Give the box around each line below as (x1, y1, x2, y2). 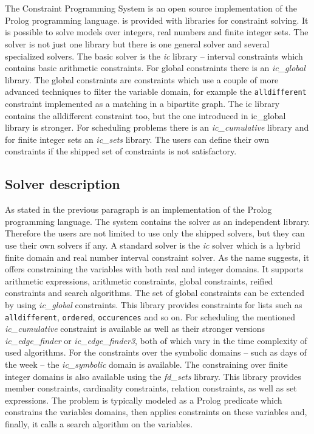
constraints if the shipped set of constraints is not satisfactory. (5, 145, 237, 157)
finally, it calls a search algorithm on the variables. (5, 417, 193, 430)
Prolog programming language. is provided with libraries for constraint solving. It (5, 13, 309, 26)
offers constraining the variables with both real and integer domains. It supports (5, 263, 304, 275)
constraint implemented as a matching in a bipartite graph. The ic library (5, 97, 280, 109)
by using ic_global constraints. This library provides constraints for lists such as (5, 298, 302, 311)
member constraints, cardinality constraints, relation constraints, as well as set (5, 382, 297, 394)
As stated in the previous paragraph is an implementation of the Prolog (5, 203, 272, 216)
